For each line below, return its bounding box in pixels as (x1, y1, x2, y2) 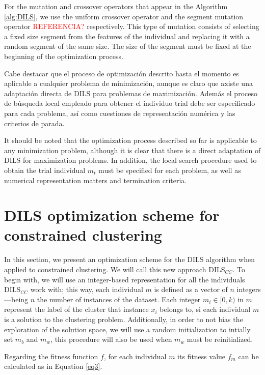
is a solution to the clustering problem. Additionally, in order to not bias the (4, 313, 243, 324)
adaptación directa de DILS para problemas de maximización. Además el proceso (4, 88, 257, 98)
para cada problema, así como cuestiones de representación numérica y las (4, 107, 235, 118)
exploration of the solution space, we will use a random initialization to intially (4, 324, 251, 334)
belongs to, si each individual (160, 304, 251, 314)
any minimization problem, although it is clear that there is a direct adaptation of (4, 145, 261, 155)
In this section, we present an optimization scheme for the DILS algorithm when (4, 254, 255, 265)
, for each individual (103, 351, 167, 361)
